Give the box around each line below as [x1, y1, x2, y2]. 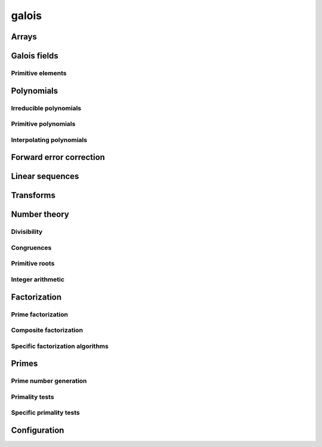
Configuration [11, 425, 64, 435]
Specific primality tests [11, 409, 80, 417]
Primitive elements [11, 69, 67, 77]
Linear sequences [11, 171, 79, 181]
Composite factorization [11, 326, 83, 334]
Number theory [11, 209, 70, 220]
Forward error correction [11, 152, 106, 162]
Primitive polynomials [11, 120, 76, 128]
